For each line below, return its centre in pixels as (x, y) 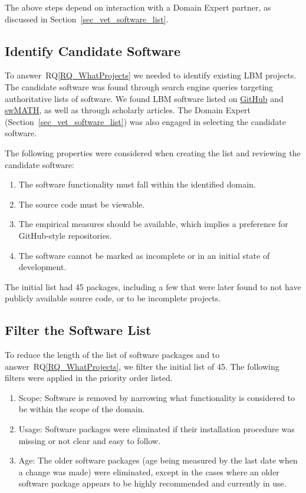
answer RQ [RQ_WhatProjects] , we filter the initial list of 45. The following (142, 366)
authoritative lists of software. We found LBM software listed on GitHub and (144, 98)
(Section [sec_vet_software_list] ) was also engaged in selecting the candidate (145, 121)
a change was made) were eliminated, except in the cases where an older (149, 471)
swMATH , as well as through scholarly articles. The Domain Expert (128, 110)
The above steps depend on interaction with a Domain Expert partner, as (138, 7)
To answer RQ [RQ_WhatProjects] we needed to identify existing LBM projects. (151, 75)
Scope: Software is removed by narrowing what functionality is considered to (157, 397)
